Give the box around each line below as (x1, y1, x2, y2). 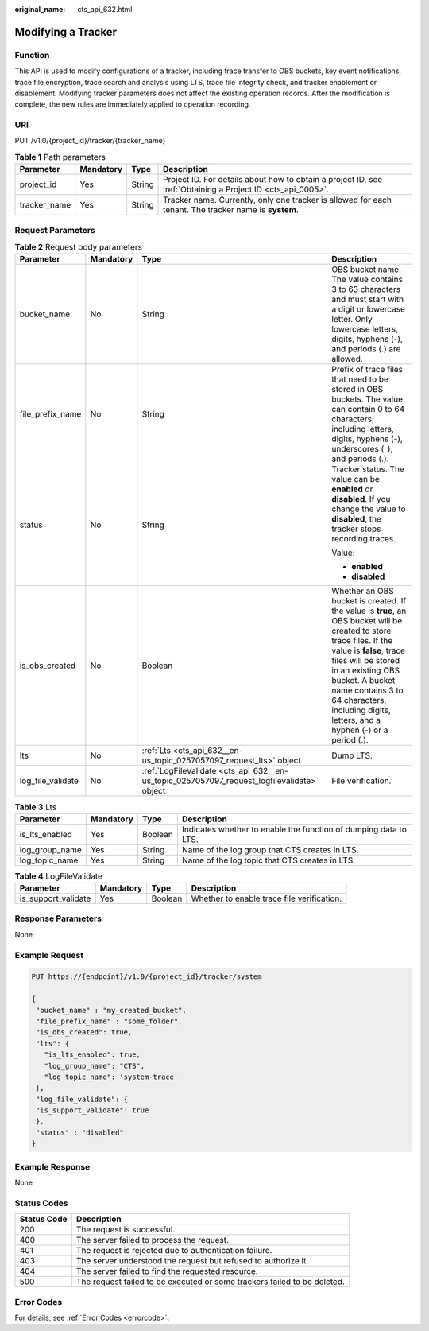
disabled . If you (331, 494, 391, 505)
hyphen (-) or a (331, 724, 388, 735)
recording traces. (331, 534, 396, 545)
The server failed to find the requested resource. (75, 1266, 258, 1277)
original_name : (14, 5, 66, 14)
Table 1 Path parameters (14, 152, 106, 163)
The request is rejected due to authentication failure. (75, 1245, 272, 1256)
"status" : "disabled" (36, 1127, 125, 1137)
